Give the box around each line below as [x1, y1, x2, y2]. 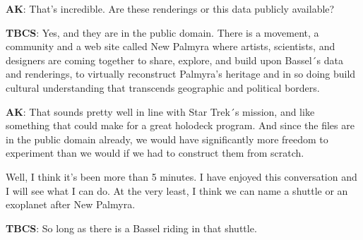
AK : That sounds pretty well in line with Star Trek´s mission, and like [6, 104, 315, 119]
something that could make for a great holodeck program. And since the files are [6, 118, 355, 133]
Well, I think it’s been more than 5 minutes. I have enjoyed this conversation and [6, 169, 357, 184]
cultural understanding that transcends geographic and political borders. [6, 80, 320, 95]
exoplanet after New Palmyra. [6, 197, 136, 212]
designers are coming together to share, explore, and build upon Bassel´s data [6, 52, 344, 67]
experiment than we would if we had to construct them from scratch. [6, 145, 304, 160]
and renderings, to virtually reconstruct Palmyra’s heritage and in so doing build [6, 66, 356, 81]
